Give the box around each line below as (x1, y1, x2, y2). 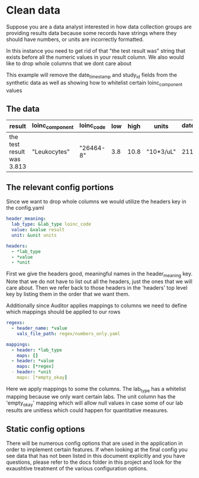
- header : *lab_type (11, 347, 62, 353)
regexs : (6, 320, 25, 326)
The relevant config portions (6, 182, 114, 193)
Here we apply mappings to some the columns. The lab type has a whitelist (6, 385, 187, 394)
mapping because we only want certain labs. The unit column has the (6, 393, 176, 400)
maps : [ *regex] (17, 364, 54, 370)
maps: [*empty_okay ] (17, 374, 68, 381)
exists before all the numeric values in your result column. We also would (6, 53, 184, 60)
